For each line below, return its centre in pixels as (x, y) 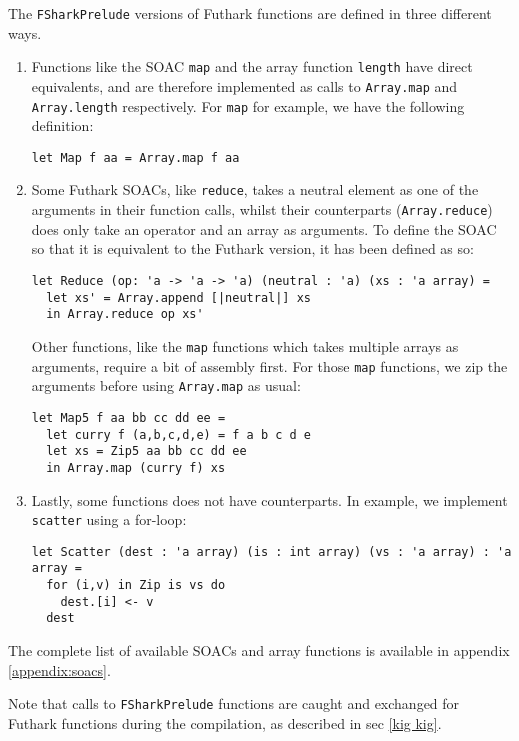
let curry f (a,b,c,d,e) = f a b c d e (178, 434)
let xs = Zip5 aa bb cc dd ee (146, 451)
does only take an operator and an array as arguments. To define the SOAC (264, 228)
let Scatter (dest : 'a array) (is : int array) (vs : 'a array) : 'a (271, 551)
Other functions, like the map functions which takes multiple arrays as (245, 345)
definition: (62, 125)
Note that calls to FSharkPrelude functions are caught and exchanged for (234, 703)
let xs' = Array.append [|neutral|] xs (178, 297)
